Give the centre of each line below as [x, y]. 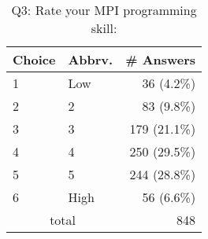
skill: [104, 28]
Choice [34, 59]
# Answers [161, 59]
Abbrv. [91, 59]
